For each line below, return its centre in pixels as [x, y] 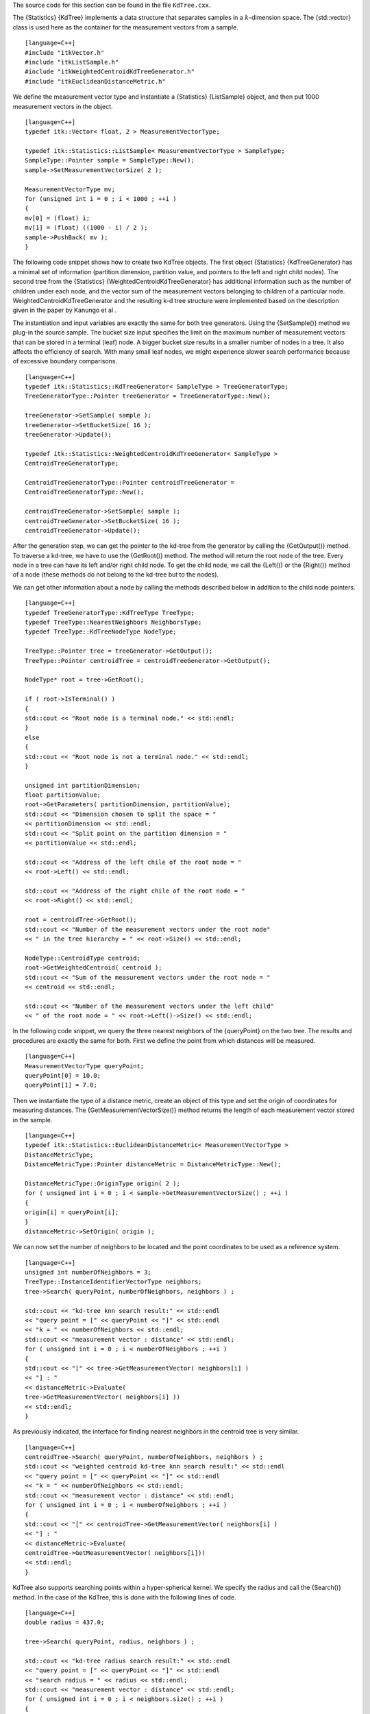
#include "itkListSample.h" [72, 62]
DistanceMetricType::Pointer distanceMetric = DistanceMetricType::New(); [153, 1164]
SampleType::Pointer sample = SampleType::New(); [110, 160]
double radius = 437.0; [65, 1622]
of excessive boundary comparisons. [65, 361]
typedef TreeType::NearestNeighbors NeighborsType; [113, 623]
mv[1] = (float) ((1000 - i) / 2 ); [86, 228]
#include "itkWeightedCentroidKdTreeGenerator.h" [110, 72]
